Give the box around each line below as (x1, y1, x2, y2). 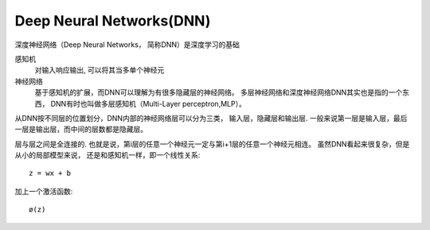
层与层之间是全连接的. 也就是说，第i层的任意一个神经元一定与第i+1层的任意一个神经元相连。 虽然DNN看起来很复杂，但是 (14, 139, 410, 149)
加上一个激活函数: (14, 186, 73, 196)
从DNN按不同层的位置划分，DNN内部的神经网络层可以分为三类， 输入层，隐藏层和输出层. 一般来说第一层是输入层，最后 (14, 113, 408, 123)
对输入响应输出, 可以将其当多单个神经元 (34, 65, 165, 75)
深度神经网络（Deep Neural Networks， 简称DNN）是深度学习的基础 (14, 40, 240, 49)
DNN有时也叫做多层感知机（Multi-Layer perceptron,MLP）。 (50, 99, 246, 108)
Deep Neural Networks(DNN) (14, 12, 211, 29)
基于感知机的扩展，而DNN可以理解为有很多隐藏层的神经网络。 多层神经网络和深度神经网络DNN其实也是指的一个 (34, 88, 403, 97)
